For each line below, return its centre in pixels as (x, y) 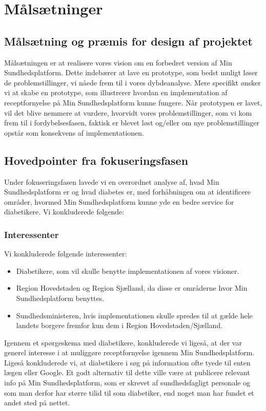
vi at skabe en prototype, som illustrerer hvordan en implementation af (116, 92)
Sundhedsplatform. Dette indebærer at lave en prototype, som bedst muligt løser (131, 72)
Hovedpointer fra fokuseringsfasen (96, 160)
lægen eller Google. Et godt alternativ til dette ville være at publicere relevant (127, 372)
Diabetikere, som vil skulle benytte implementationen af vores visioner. (128, 271)
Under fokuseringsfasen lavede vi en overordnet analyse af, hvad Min (112, 181)
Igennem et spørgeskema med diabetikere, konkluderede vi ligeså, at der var (123, 342)
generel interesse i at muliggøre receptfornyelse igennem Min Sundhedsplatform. (129, 352)
